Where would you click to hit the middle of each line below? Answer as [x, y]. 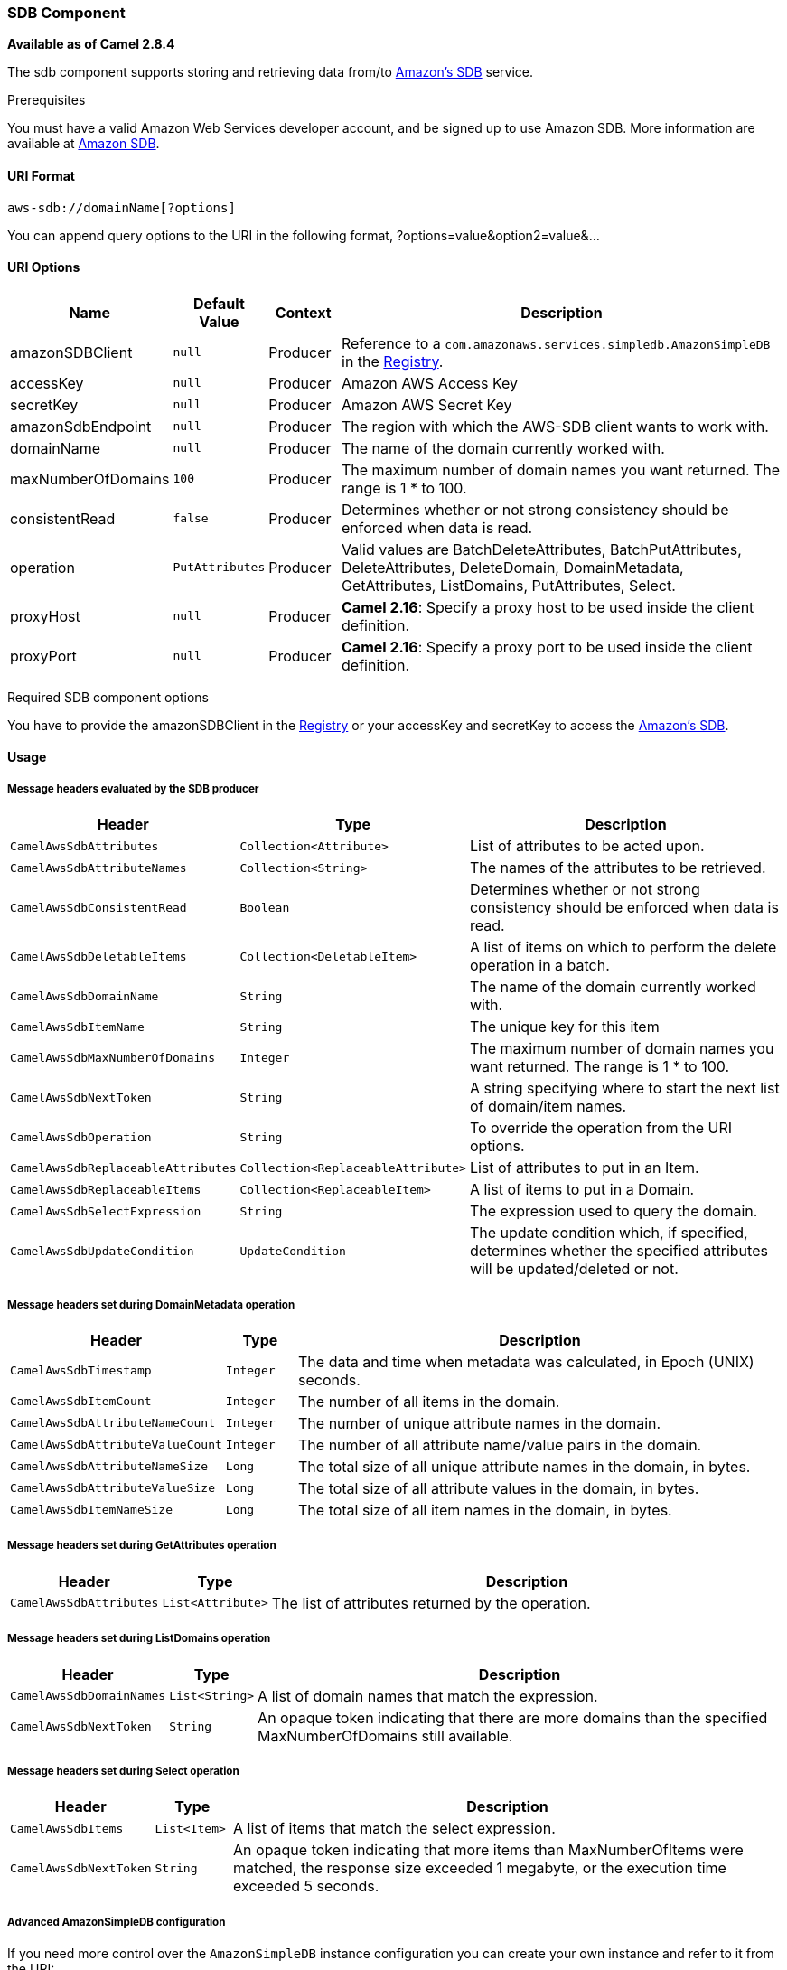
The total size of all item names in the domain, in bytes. [485, 1510]
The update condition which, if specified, [609, 1233]
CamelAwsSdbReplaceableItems [106, 1189]
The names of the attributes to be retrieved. [618, 868]
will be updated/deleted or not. [574, 1269]
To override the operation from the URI [601, 1128]
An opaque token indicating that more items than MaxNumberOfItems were [488, 1850]
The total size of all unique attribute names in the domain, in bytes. [525, 1466]
